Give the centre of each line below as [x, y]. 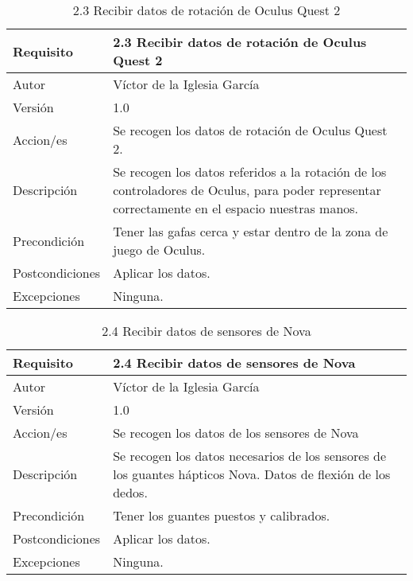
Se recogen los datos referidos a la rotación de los [250, 172]
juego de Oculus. [159, 250]
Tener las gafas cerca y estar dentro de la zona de [251, 231]
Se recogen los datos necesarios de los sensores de [250, 456]
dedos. [130, 492]
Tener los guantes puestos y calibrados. [222, 515]
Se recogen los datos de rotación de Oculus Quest [250, 130]
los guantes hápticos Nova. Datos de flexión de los [252, 474]
